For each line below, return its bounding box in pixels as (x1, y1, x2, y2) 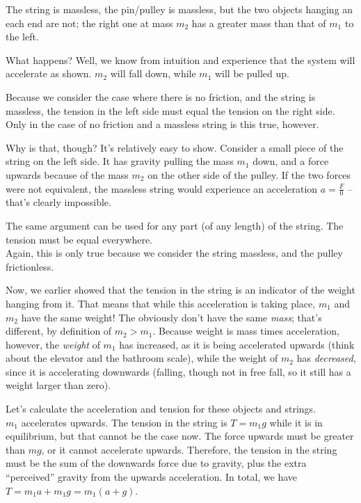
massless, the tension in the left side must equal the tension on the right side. (6, 103, 335, 118)
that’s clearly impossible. (6, 195, 111, 209)
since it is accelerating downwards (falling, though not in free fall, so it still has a (6, 364, 351, 378)
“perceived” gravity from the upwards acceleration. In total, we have (6, 470, 298, 484)
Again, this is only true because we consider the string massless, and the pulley (6, 246, 343, 260)
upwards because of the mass (6, 167, 129, 182)
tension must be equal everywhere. (6, 232, 152, 246)
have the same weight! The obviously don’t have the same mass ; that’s (21, 310, 322, 324)
